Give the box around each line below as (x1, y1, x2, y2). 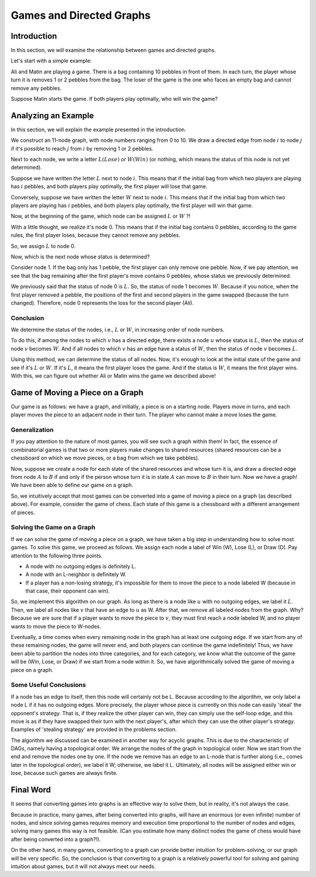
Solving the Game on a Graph (11, 524, 96, 532)
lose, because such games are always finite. (11, 770, 118, 777)
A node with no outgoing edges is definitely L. (25, 563, 136, 570)
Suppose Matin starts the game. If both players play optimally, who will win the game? (11, 96, 218, 103)
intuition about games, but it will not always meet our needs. (11, 862, 156, 870)
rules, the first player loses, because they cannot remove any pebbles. (11, 232, 181, 239)
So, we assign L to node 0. (11, 242, 76, 249)
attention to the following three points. (11, 552, 103, 559)
